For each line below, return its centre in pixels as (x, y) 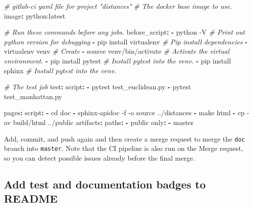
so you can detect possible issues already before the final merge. (100, 157)
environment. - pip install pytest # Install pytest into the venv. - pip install (117, 60)
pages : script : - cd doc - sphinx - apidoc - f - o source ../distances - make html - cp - (127, 113)
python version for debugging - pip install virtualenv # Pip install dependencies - (126, 41)
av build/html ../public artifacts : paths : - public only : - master (99, 122)
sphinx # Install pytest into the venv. (60, 70)
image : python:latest (35, 15)
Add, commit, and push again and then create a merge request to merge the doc (125, 138)
